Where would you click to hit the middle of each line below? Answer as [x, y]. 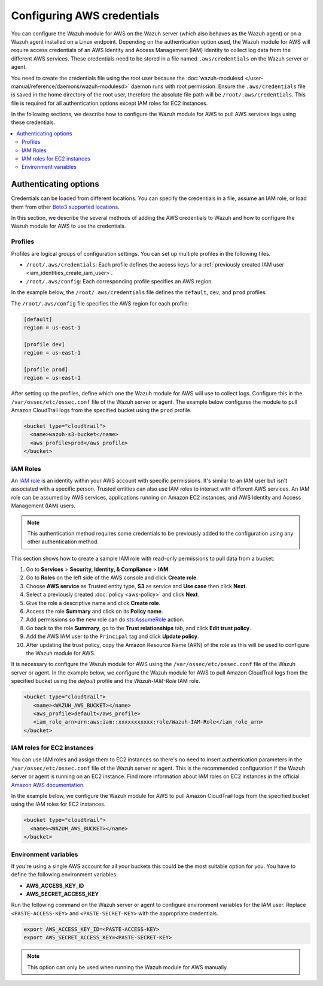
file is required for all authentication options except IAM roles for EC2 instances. [109, 103]
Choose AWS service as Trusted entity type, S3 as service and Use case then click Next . [137, 586]
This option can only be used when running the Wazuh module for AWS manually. [128, 967]
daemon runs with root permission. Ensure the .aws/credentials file [218, 86]
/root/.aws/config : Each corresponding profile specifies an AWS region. [120, 281]
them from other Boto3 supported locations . [65, 207]
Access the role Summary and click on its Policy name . [95, 612]
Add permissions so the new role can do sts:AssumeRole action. [105, 619]
